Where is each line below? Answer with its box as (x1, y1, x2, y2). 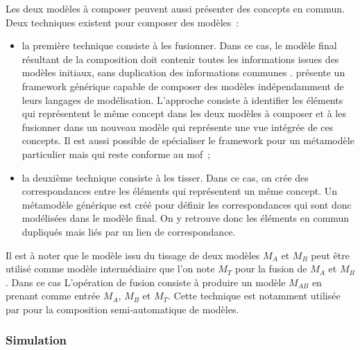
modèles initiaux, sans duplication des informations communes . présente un (22, 65, 345, 80)
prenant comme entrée (6, 288, 101, 303)
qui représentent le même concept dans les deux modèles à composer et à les (22, 106, 346, 121)
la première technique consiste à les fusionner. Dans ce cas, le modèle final (22, 38, 337, 53)
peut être (311, 247, 350, 262)
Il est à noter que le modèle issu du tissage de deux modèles (6, 247, 260, 262)
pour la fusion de (234, 261, 307, 276)
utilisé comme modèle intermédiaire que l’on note (6, 261, 215, 276)
